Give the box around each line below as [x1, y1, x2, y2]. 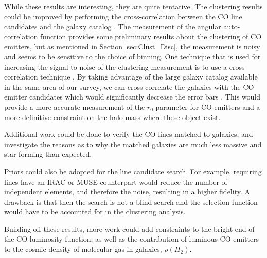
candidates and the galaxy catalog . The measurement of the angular [4, 21, 221, 32]
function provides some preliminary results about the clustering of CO [40, 31, 262, 42]
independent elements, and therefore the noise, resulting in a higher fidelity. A [4, 186, 250, 197]
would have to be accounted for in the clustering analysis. [4, 206, 186, 217]
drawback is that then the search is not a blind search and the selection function [4, 196, 258, 207]
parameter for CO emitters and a [155, 101, 260, 112]
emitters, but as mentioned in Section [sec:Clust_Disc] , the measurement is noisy [4, 41, 260, 52]
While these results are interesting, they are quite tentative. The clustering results [4, 1, 263, 11]
